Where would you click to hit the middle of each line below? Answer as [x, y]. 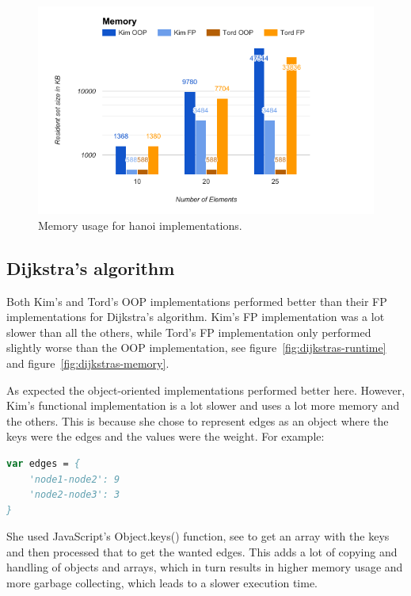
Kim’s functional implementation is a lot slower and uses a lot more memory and [203, 405]
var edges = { [44, 463]
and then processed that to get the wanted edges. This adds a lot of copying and [202, 551]
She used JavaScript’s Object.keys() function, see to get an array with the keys [198, 536]
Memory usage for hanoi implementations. [140, 225]
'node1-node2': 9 [74, 479]
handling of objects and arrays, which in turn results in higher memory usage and [205, 567]
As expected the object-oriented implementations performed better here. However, [206, 390]
